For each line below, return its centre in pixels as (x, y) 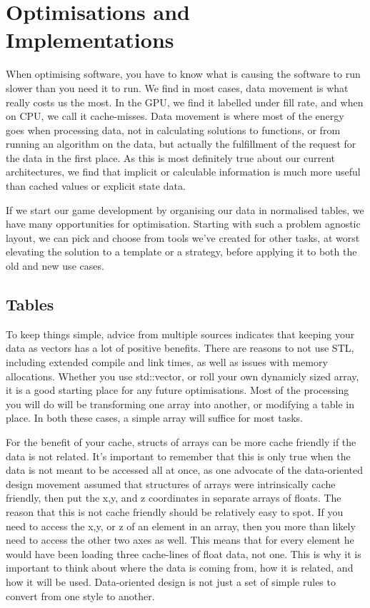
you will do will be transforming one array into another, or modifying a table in (180, 404)
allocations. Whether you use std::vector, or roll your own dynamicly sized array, (182, 376)
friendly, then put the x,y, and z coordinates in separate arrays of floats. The (174, 498)
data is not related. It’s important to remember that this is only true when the (178, 456)
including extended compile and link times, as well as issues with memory (167, 362)
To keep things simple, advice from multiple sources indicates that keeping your (180, 334)
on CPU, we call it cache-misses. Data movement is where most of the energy (175, 116)
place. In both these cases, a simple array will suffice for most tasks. (154, 418)
